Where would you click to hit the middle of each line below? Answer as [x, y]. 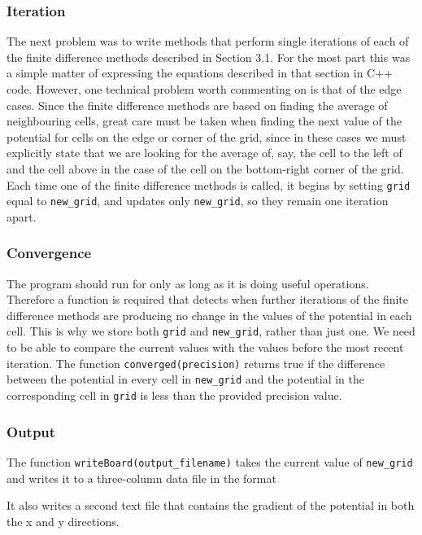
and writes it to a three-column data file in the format [141, 478]
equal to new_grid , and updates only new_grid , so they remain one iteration [198, 201]
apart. [22, 216]
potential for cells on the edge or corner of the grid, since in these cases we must [207, 136]
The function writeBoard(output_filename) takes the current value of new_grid [210, 461]
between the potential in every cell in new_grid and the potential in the [185, 379]
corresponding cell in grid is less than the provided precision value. [174, 395]
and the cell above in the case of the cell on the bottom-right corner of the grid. [205, 168]
